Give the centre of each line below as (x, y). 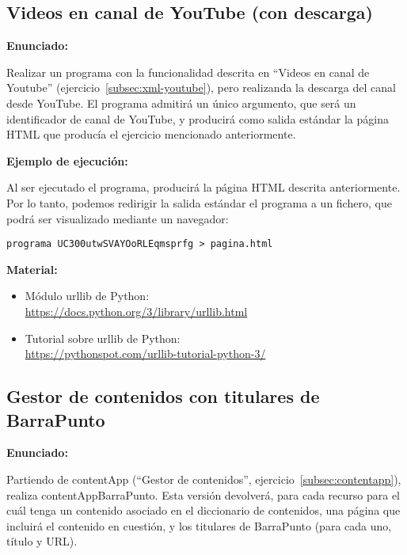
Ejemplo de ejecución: (67, 160)
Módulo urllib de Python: (87, 296)
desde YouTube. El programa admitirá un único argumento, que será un (181, 103)
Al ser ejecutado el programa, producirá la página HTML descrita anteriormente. (203, 187)
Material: (32, 269)
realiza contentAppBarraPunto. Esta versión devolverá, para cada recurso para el (203, 494)
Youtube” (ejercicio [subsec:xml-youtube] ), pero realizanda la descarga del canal (201, 87)
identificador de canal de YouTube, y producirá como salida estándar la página (198, 118)
